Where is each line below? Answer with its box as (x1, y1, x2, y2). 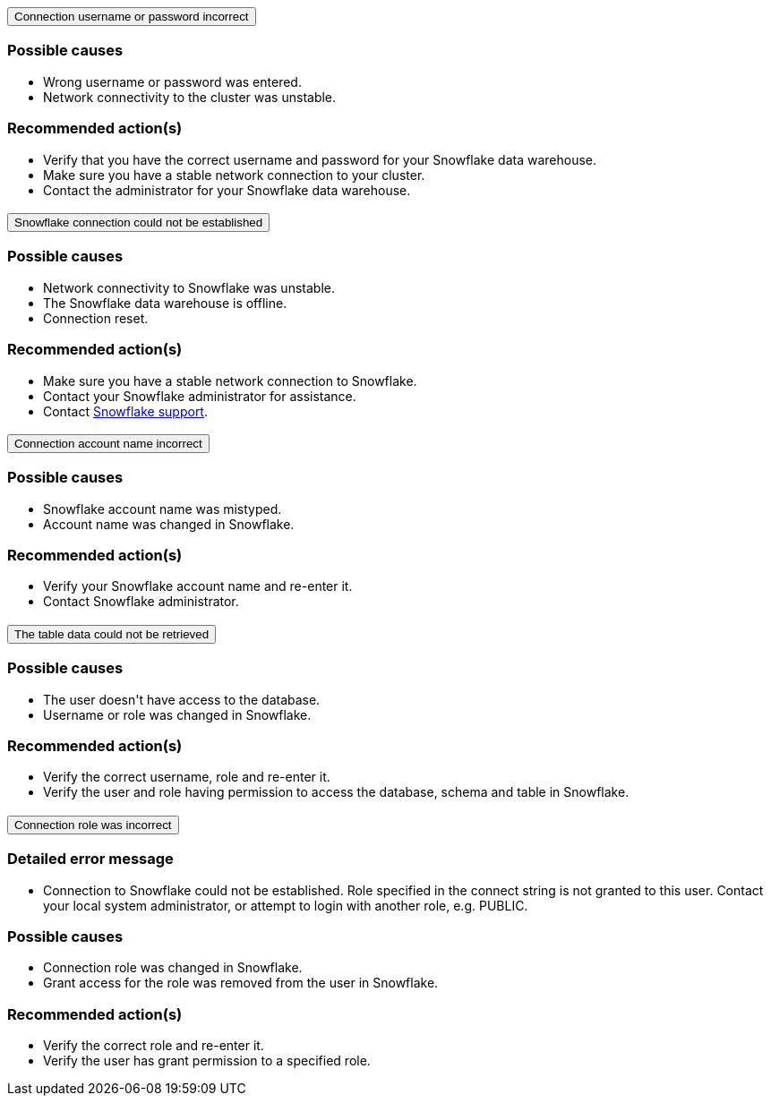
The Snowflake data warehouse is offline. (43, 295, 287, 311)
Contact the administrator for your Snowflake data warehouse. (43, 182, 411, 198)
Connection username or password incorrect (14, 10, 249, 23)
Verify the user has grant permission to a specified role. (43, 1053, 371, 1069)
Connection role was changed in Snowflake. (43, 960, 303, 976)
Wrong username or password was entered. (43, 73, 302, 90)
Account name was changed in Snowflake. (43, 516, 295, 532)
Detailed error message (7, 850, 174, 868)
